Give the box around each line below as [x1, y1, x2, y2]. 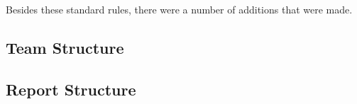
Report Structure [6, 78, 136, 100]
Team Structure [6, 36, 124, 58]
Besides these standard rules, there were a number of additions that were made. [6, 2, 353, 16]
